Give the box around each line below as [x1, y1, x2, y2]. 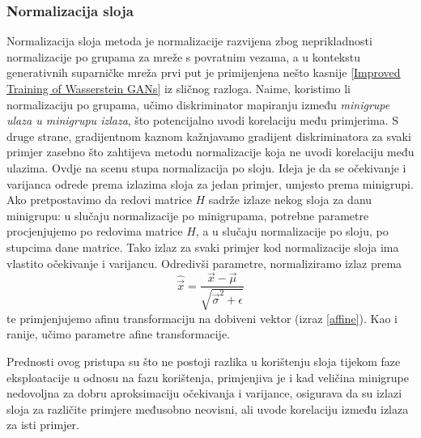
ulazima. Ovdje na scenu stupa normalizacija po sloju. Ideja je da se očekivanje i [6, 159, 406, 176]
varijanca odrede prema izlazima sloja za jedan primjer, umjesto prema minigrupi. [6, 175, 414, 192]
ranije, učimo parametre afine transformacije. [6, 325, 231, 342]
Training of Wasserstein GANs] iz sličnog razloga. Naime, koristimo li [6, 80, 351, 96]
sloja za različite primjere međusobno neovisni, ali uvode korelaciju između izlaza [6, 400, 409, 417]
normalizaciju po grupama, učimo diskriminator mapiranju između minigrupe [6, 96, 390, 113]
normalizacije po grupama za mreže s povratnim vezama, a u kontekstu [6, 48, 360, 65]
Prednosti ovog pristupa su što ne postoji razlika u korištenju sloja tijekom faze [6, 352, 401, 369]
